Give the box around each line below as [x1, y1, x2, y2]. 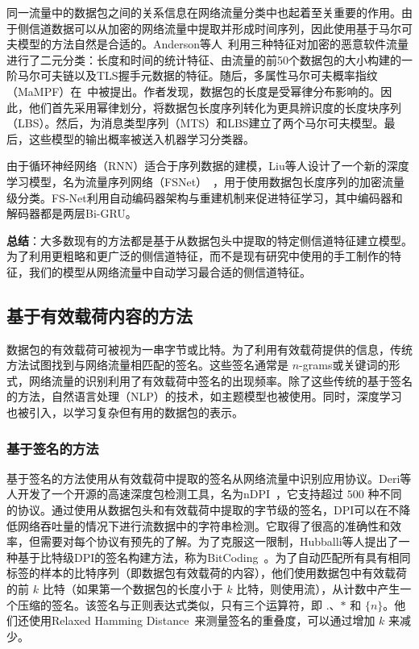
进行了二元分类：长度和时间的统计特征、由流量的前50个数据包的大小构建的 [6, 51, 401, 68]
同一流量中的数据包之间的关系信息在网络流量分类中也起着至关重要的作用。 [6, 4, 401, 20]
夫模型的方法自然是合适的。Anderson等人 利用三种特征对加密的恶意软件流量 [6, 35, 409, 52]
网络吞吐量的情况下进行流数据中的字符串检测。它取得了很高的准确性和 [17, 517, 390, 534]
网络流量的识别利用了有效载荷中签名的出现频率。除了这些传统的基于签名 [28, 372, 413, 389]
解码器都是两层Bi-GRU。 [6, 205, 137, 222]
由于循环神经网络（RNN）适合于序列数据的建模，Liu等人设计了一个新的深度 [6, 157, 409, 174]
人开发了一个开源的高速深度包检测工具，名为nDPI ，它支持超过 [6, 485, 344, 502]
